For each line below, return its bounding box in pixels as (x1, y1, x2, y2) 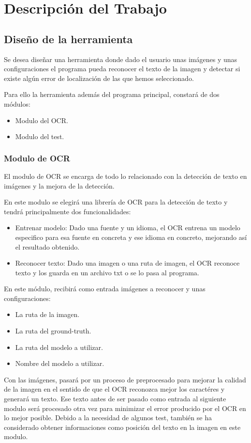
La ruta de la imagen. (15, 309, 80, 319)
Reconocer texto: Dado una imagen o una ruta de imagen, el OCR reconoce (15, 258, 240, 268)
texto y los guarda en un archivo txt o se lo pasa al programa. (15, 267, 199, 277)
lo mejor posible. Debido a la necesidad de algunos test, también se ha (4, 412, 212, 423)
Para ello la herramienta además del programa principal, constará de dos (4, 89, 220, 99)
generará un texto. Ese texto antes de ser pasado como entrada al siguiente (4, 394, 226, 404)
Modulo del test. (15, 131, 64, 142)
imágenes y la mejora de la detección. (4, 180, 115, 190)
